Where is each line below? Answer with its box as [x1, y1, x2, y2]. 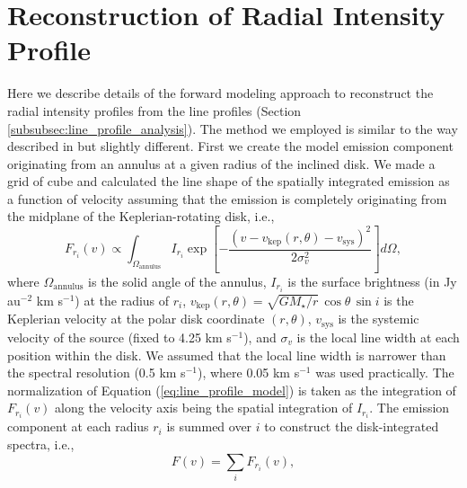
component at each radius [7, 417, 149, 436]
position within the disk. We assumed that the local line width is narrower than [7, 345, 446, 364]
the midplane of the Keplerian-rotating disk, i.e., [7, 207, 275, 226]
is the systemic [338, 309, 419, 328]
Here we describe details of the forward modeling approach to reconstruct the [7, 84, 434, 102]
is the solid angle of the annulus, [88, 271, 267, 290]
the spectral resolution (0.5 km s [7, 363, 186, 382]
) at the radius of [75, 291, 170, 310]
